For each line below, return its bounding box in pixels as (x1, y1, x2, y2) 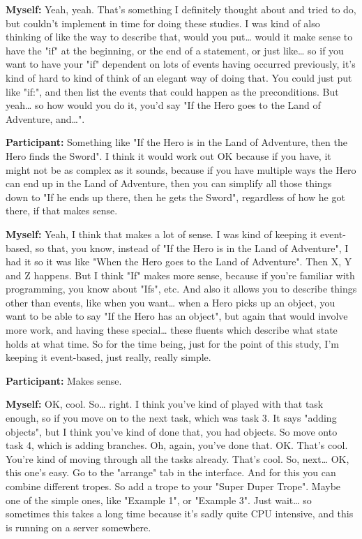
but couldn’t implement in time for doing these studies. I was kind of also (6, 15, 320, 30)
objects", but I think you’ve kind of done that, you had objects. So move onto (6, 424, 338, 438)
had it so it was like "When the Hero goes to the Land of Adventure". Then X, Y (6, 254, 352, 269)
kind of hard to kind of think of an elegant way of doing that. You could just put (6, 70, 352, 84)
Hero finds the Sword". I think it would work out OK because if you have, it (6, 148, 331, 163)
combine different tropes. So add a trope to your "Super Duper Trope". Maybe (6, 479, 341, 493)
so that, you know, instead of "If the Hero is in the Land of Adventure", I (35, 240, 349, 255)
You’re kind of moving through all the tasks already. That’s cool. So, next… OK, (6, 451, 349, 466)
